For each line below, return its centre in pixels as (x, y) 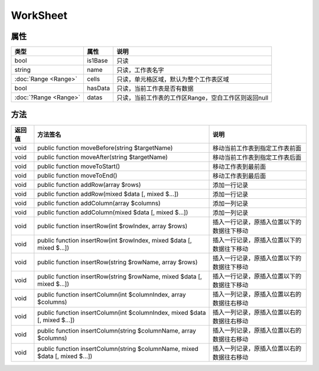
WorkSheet (39, 15)
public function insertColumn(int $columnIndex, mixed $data (122, 313)
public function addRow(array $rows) (89, 185)
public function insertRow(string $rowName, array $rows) (118, 262)
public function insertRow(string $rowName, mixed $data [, (120, 276)
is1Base (97, 61)
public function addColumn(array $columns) (99, 203)
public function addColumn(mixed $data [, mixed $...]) (113, 212)
